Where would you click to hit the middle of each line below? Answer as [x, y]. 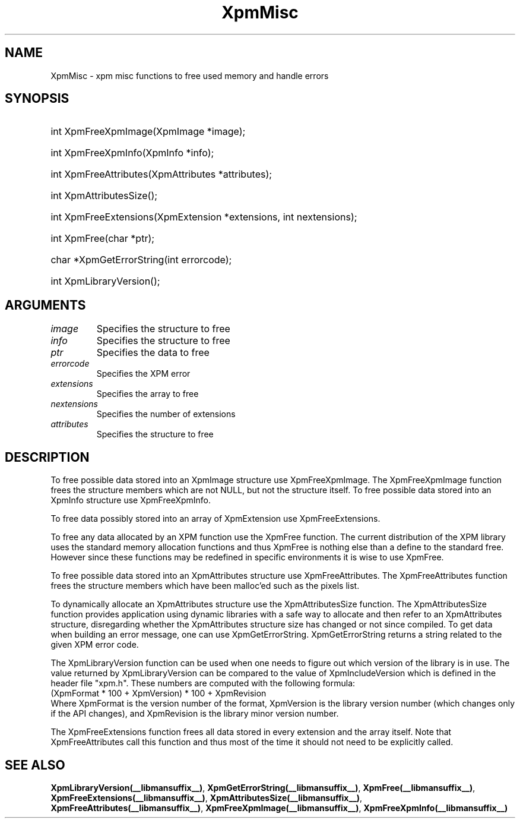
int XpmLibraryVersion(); [105, 281]
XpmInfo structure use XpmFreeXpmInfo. [131, 500]
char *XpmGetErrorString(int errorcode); [141, 260]
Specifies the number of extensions [166, 414]
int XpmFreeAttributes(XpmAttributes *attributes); [161, 174]
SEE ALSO [35, 765]
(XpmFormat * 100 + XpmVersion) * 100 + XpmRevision [158, 693]
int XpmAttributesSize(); [104, 196]
